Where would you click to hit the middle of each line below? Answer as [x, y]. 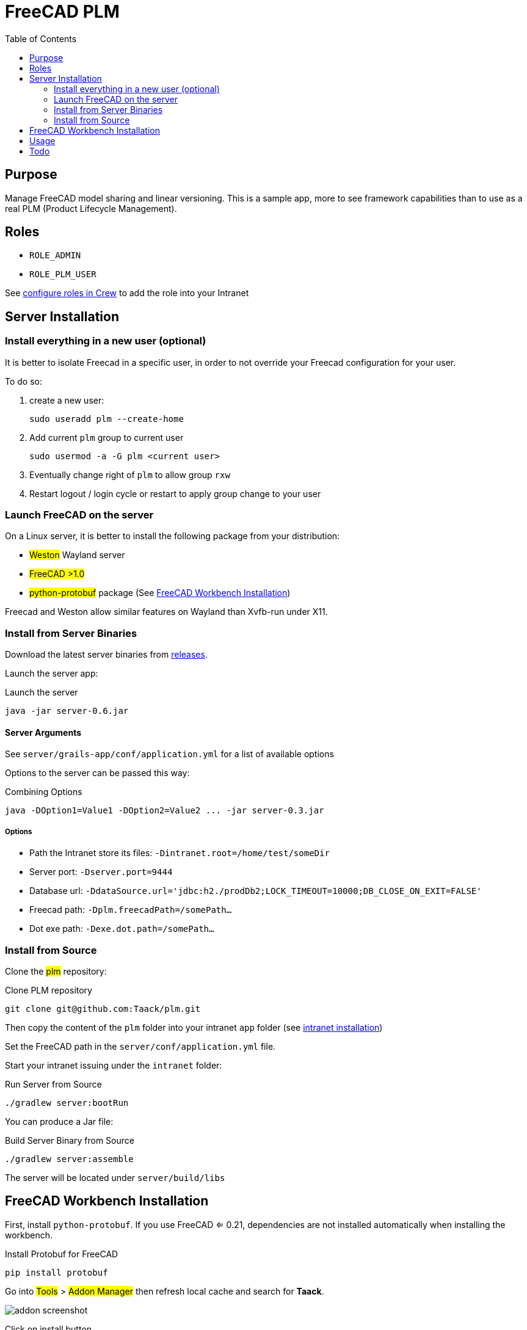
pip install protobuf [56, 1272]
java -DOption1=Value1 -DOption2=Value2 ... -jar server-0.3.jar [165, 811]
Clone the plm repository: [56, 971]
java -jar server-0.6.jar [67, 711]
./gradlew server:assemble [69, 1159]
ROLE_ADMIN [55, 256]
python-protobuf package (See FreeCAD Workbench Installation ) [160, 593]
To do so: [24, 381]
